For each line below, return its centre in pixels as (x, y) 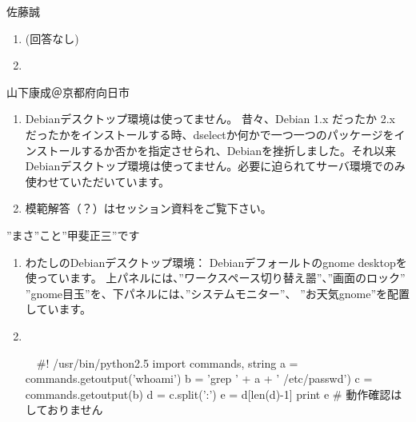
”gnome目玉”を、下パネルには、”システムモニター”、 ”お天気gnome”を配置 (218, 293)
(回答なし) (52, 38)
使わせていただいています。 (97, 181)
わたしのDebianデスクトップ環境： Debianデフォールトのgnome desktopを (216, 262)
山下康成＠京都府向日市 (68, 92)
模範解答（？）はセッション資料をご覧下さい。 (148, 208)
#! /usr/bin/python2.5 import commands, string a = (167, 362)
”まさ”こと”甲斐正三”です (73, 235)
